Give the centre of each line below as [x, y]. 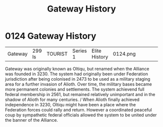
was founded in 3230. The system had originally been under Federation [76, 74]
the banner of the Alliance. [32, 120]
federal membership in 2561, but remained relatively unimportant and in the [80, 94]
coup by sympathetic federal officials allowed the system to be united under [81, 115]
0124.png [124, 54]
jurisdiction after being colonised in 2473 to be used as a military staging [78, 79]
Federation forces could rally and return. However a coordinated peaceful [78, 110]
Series [80, 51]
